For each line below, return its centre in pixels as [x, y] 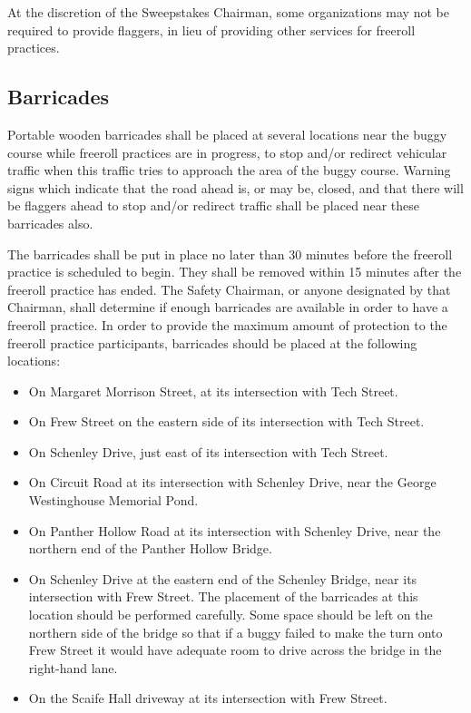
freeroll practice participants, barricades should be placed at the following [212, 342]
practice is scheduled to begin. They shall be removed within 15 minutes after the [235, 272]
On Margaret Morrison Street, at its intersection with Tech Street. [213, 391]
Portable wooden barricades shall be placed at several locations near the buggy [227, 134]
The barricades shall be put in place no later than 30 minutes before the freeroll [230, 254]
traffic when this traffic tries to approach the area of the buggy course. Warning [229, 170]
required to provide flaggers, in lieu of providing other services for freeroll [211, 29]
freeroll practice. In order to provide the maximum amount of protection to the [227, 324]
